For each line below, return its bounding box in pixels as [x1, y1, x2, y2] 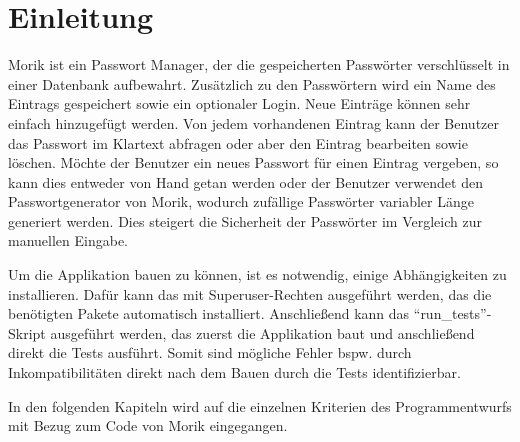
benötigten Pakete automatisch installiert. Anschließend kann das [8, 303, 410, 324]
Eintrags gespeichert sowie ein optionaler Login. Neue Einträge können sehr [8, 93, 471, 114]
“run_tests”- [413, 303, 492, 324]
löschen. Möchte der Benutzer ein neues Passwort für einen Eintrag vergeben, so [8, 152, 499, 173]
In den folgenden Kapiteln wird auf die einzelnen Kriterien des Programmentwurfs [8, 395, 512, 416]
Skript [8, 322, 46, 343]
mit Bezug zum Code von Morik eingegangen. [8, 415, 288, 436]
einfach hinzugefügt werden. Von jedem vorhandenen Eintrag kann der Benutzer [8, 112, 500, 133]
